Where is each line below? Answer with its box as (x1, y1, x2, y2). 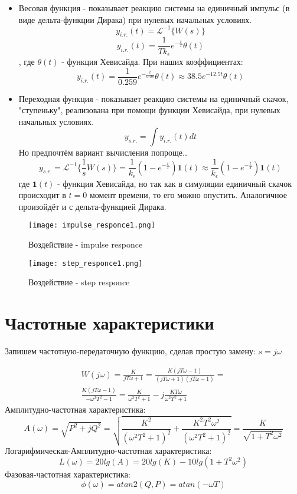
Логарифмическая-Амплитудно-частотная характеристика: (5, 444, 212, 456)
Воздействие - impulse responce (28, 238, 143, 250)
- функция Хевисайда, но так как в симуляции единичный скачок (57, 177, 292, 189)
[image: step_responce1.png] (28, 259, 143, 268)
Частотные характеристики (5, 311, 214, 335)
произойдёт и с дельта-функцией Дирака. (18, 200, 167, 212)
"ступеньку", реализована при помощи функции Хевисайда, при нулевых (18, 104, 280, 116)
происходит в (18, 189, 66, 201)
